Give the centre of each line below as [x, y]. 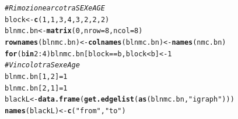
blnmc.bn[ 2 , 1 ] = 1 [36, 88]
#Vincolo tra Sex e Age [42, 65]
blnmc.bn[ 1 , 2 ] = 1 [36, 76]
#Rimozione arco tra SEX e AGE [55, 8]
